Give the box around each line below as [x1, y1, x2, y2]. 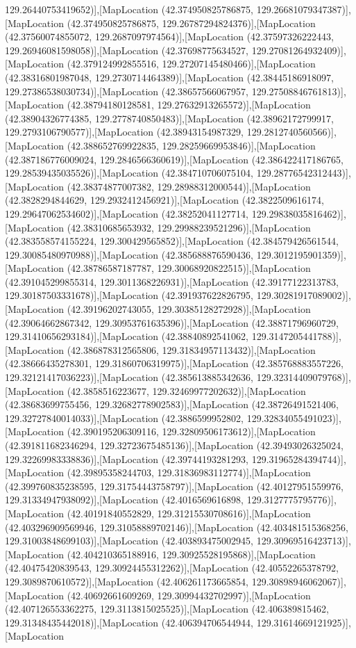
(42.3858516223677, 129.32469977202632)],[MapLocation [67, 383, 306, 398]
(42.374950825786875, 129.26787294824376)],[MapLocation [67, 15, 316, 30]
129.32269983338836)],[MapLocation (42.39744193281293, [5, 451, 249, 466]
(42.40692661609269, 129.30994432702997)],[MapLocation [67, 588, 311, 602]
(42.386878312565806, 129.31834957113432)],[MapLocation [67, 342, 316, 357]
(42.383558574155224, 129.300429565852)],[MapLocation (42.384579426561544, [5, 234, 339, 248]
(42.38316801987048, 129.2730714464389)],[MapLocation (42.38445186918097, [5, 70, 334, 84]
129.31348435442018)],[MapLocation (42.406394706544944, [5, 615, 254, 629]
